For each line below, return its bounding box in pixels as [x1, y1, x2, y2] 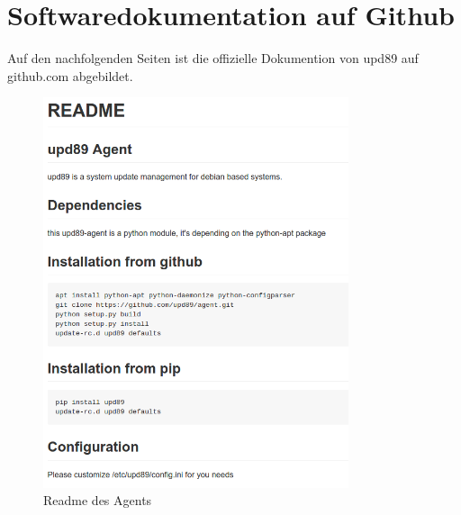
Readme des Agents [43, 491, 152, 510]
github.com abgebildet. [7, 66, 133, 85]
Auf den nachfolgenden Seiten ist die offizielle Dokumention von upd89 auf [7, 49, 419, 68]
